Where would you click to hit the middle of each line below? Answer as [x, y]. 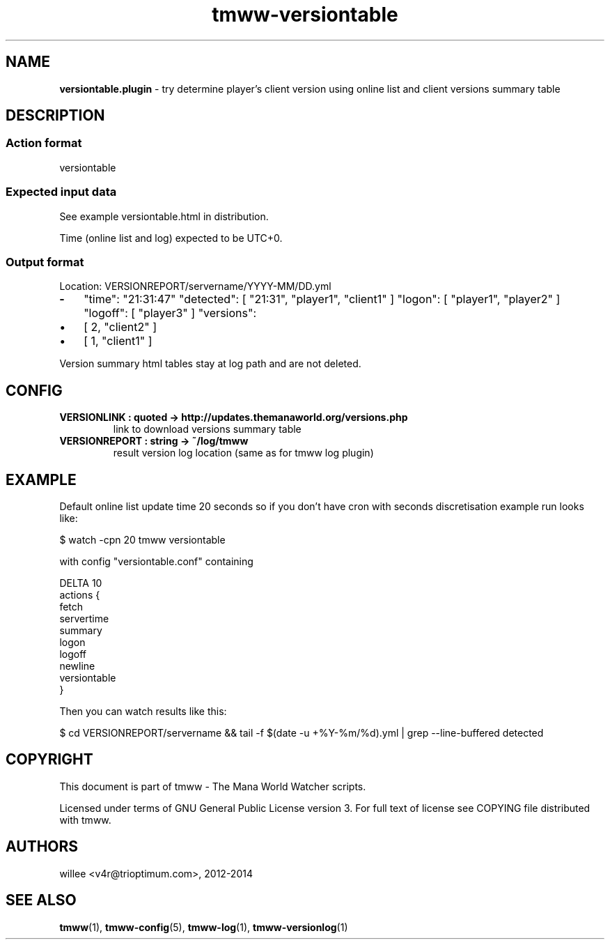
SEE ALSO [41, 900]
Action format [44, 143]
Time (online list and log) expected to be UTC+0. [171, 238]
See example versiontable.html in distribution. [164, 216]
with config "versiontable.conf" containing [156, 561]
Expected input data [61, 192]
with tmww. [85, 820]
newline [77, 666]
